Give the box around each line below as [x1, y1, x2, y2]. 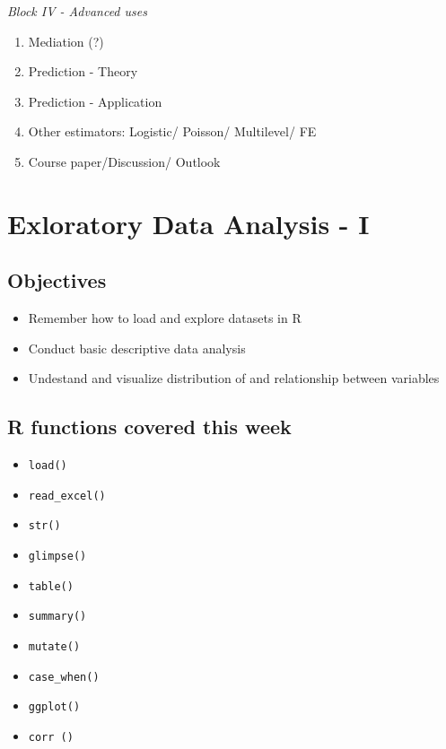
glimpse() [28, 550, 87, 563]
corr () [28, 731, 74, 745]
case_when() [28, 670, 100, 684]
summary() [28, 610, 87, 623]
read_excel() [28, 489, 106, 502]
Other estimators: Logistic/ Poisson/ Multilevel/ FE [28, 122, 317, 141]
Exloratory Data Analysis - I [7, 205, 370, 241]
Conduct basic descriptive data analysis [28, 338, 246, 357]
